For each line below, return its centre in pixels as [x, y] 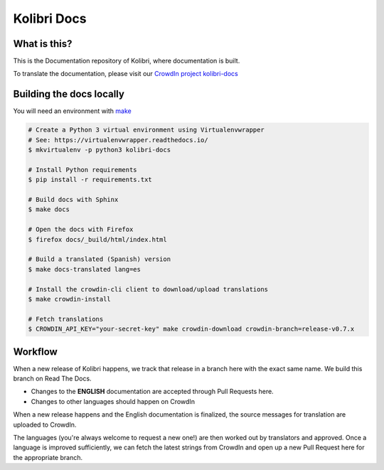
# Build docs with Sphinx [73, 200]
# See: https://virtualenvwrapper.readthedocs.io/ [118, 140]
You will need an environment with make [72, 111]
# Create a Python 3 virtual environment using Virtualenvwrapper [146, 130]
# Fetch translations [66, 319]
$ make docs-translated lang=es [85, 269]
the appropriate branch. [48, 457]
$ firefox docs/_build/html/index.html [97, 239]
